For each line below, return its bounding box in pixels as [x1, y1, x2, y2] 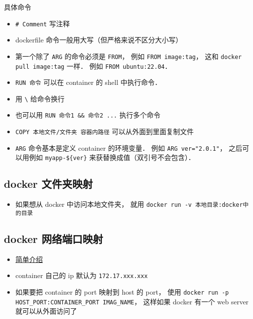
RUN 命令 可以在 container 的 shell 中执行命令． [15, 77, 162, 87]
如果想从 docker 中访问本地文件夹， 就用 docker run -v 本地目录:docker [15, 199, 243, 209]
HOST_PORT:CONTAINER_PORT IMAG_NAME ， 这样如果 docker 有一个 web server [15, 296, 249, 306]
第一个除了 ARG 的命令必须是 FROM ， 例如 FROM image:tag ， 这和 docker [15, 51, 242, 61]
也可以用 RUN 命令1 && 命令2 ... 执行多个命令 [15, 110, 160, 120]
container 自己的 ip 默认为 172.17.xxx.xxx [15, 270, 148, 280]
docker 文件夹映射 [4, 176, 93, 191]
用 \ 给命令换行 [15, 93, 65, 103]
